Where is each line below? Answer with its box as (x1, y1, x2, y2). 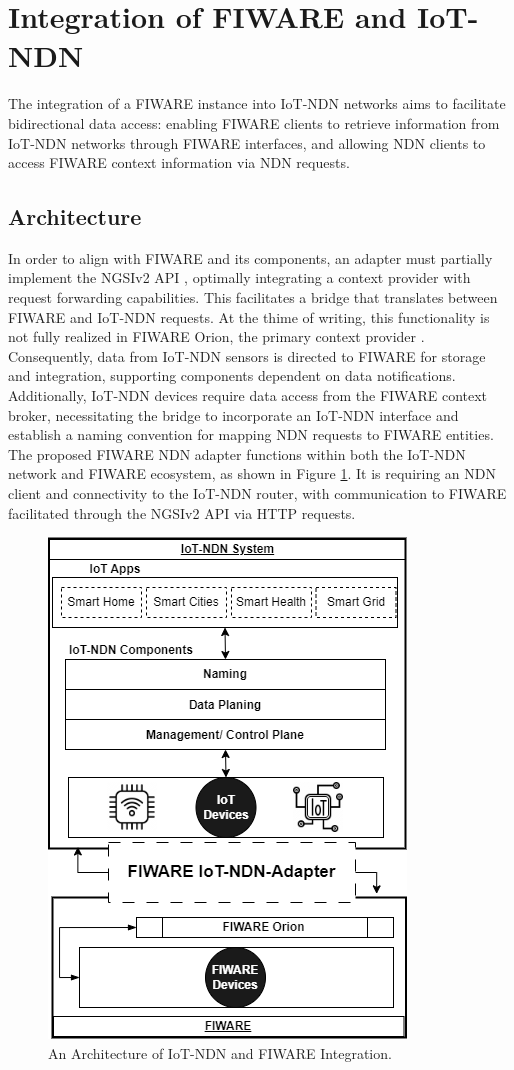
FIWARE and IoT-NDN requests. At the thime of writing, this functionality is (8, 306, 490, 327)
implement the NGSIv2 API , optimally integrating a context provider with (8, 267, 471, 288)
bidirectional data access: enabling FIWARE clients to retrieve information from (8, 112, 500, 133)
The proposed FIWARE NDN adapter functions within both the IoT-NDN (8, 443, 466, 464)
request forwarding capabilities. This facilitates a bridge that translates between (8, 287, 498, 308)
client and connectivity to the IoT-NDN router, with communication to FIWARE (8, 483, 507, 504)
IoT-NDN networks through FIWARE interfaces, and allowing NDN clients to (8, 132, 486, 153)
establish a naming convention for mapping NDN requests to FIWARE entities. (8, 424, 494, 445)
